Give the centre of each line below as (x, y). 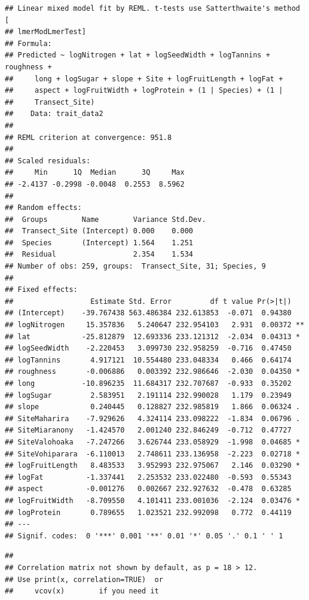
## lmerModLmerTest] (46, 32)
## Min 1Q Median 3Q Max (95, 173)
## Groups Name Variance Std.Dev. (105, 219)
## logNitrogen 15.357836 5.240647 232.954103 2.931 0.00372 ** (155, 325)
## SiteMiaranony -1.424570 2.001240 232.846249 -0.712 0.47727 (148, 430)
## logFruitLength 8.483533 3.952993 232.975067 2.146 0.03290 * (152, 466)
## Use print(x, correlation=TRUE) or (84, 579)
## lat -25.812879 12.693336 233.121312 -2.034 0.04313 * (152, 336)
